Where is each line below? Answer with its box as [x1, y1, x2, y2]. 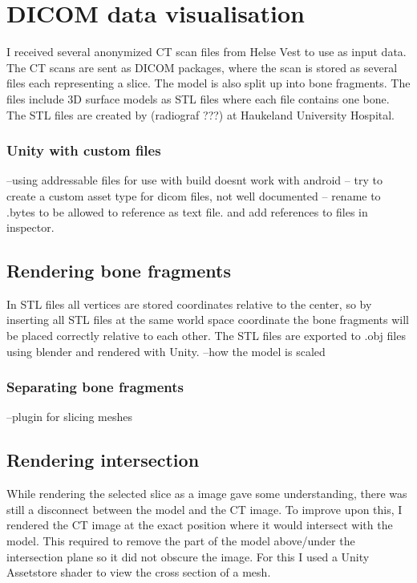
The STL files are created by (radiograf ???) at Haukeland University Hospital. [6, 106, 395, 123]
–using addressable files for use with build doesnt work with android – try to [6, 172, 383, 188]
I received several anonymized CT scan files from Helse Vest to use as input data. [6, 43, 407, 60]
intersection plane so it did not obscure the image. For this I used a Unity [6, 548, 370, 565]
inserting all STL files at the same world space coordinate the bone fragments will [6, 311, 409, 328]
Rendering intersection [6, 447, 200, 472]
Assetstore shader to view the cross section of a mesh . [6, 564, 271, 581]
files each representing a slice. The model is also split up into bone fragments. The [6, 75, 411, 91]
